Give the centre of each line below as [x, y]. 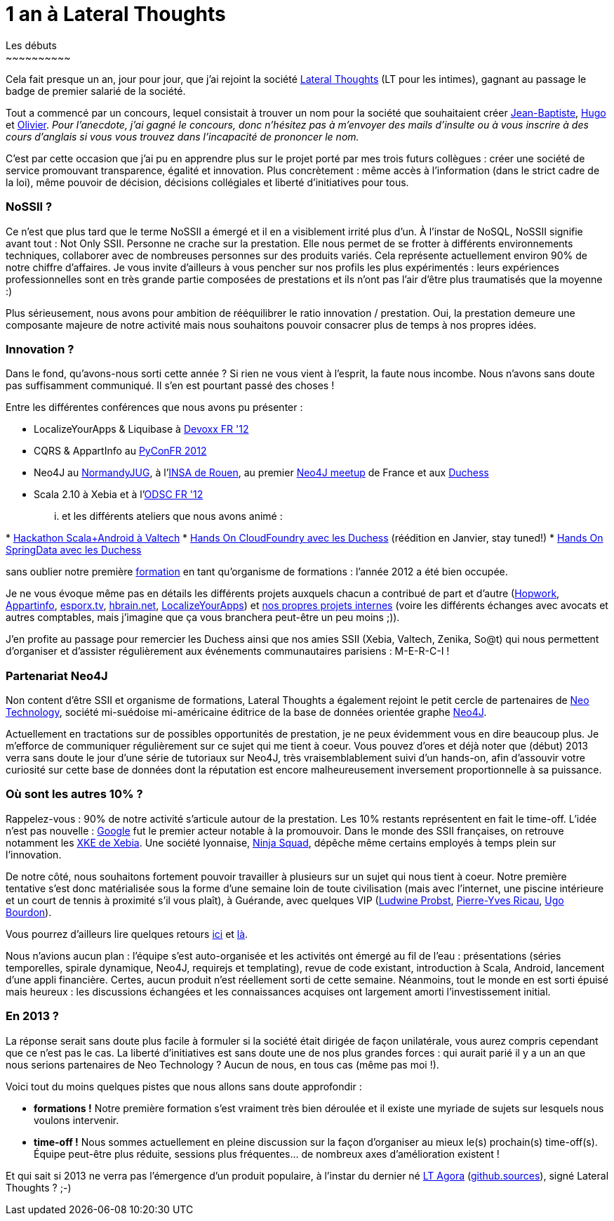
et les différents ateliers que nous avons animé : [172, 516]
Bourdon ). [29, 912]
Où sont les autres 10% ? [74, 794]
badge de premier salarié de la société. [96, 91]
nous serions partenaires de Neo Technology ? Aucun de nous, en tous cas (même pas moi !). [222, 1064]
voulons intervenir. [76, 1120]
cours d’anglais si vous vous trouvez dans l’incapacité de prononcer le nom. [182, 136]
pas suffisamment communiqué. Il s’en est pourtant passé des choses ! [170, 386]
